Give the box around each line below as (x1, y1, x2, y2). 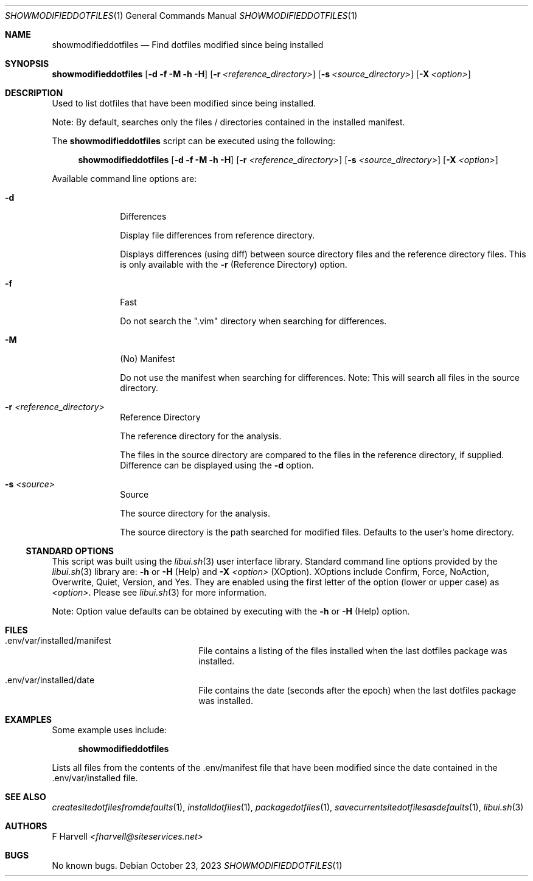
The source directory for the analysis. (120, 508, 270, 518)
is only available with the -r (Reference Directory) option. (120, 259, 347, 270)
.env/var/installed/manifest (5, 635, 111, 646)
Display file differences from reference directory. (120, 230, 315, 240)
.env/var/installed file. (52, 773, 138, 783)
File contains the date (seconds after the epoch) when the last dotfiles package (198, 685, 517, 695)
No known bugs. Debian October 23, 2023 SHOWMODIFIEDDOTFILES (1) (52, 860, 343, 871)
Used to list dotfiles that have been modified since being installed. (52, 98, 316, 108)
